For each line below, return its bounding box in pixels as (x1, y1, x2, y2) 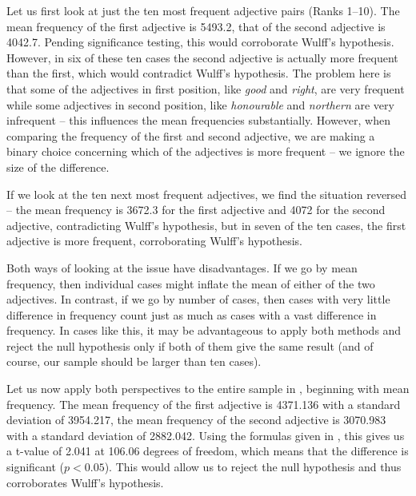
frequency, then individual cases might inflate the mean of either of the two (6, 275, 375, 292)
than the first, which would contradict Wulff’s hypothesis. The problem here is (6, 65, 391, 81)
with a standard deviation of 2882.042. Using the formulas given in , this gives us (6, 427, 405, 443)
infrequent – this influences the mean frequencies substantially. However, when (6, 112, 391, 129)
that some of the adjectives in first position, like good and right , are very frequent (6, 80, 405, 97)
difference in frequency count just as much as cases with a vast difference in (6, 306, 377, 323)
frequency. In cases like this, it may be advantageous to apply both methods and (6, 322, 402, 339)
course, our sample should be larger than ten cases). (6, 353, 262, 370)
